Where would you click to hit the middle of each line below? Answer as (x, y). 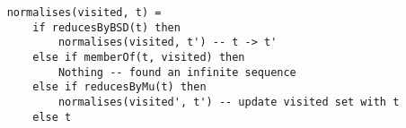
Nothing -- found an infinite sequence (177, 72)
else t (52, 117)
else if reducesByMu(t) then (119, 87)
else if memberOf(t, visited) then (139, 57)
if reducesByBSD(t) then (106, 27)
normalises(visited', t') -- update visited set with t (229, 102)
